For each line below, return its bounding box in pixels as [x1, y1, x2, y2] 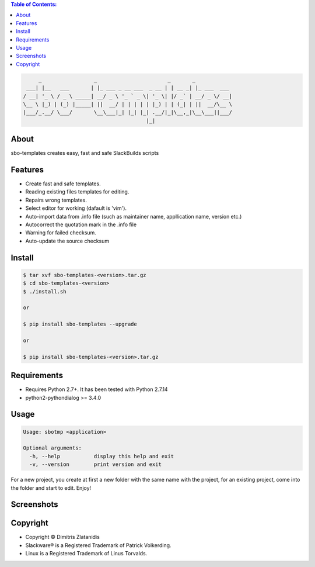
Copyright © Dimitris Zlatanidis [25, 534, 100, 541]
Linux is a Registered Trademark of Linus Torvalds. [25, 550, 148, 557]
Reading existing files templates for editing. [25, 188, 129, 195]
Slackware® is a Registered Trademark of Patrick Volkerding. [25, 541, 171, 549]
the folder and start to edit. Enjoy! [10, 484, 92, 491]
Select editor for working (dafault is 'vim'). [25, 205, 127, 212]
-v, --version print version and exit [29, 461, 162, 468]
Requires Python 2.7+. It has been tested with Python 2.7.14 [25, 386, 169, 393]
